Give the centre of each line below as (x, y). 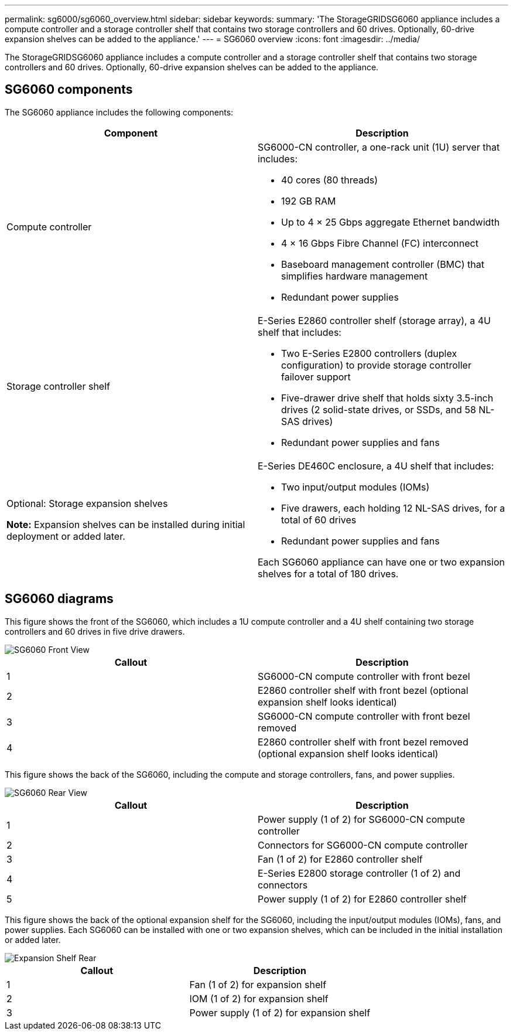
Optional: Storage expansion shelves (87, 503)
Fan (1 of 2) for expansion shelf (258, 984)
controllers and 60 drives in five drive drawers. (95, 631)
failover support (316, 377)
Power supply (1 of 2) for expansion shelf (280, 1012)
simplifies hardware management (355, 276)
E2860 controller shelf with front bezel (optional (363, 690)
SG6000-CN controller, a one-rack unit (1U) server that (379, 147)
